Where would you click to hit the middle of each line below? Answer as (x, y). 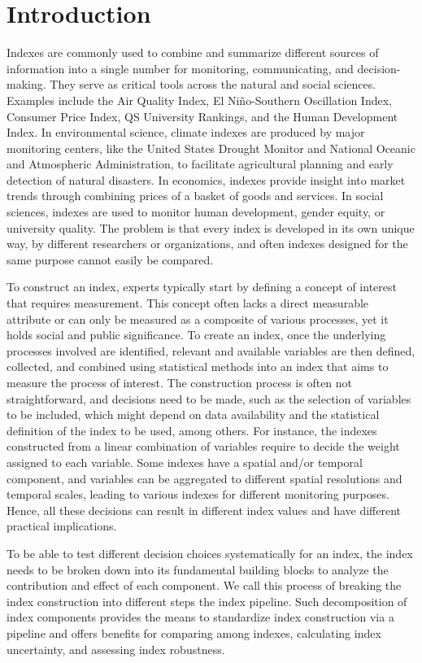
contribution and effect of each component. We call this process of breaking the (204, 585)
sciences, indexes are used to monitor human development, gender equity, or (196, 212)
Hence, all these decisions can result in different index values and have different (204, 510)
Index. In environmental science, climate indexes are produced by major (186, 132)
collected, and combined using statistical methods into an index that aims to (198, 366)
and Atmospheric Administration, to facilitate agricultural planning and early (200, 164)
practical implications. (62, 526)
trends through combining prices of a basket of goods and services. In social (195, 196)
